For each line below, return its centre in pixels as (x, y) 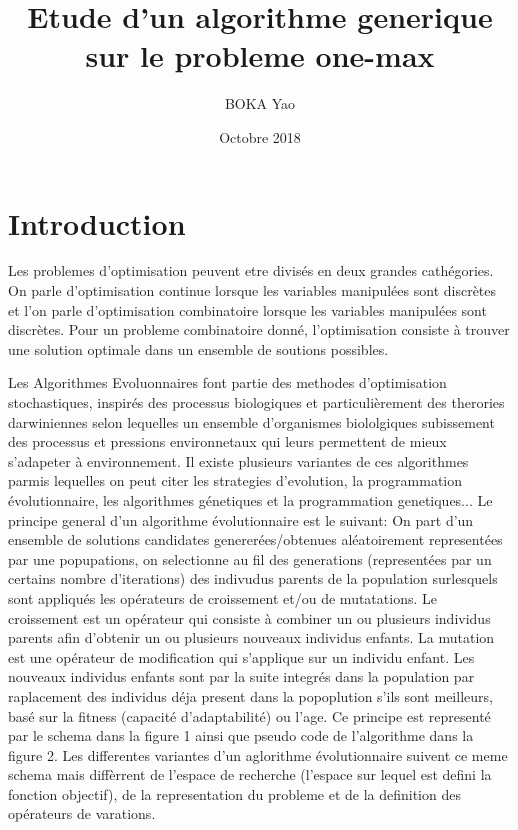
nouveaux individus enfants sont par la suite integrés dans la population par (241, 676)
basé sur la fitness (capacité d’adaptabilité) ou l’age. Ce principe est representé (249, 715)
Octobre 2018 (260, 136)
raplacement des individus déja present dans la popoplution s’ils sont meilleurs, (250, 695)
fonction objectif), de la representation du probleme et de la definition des (234, 793)
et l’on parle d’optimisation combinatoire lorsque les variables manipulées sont (247, 309)
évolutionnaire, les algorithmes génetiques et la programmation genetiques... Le (250, 499)
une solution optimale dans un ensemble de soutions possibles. (198, 348)
